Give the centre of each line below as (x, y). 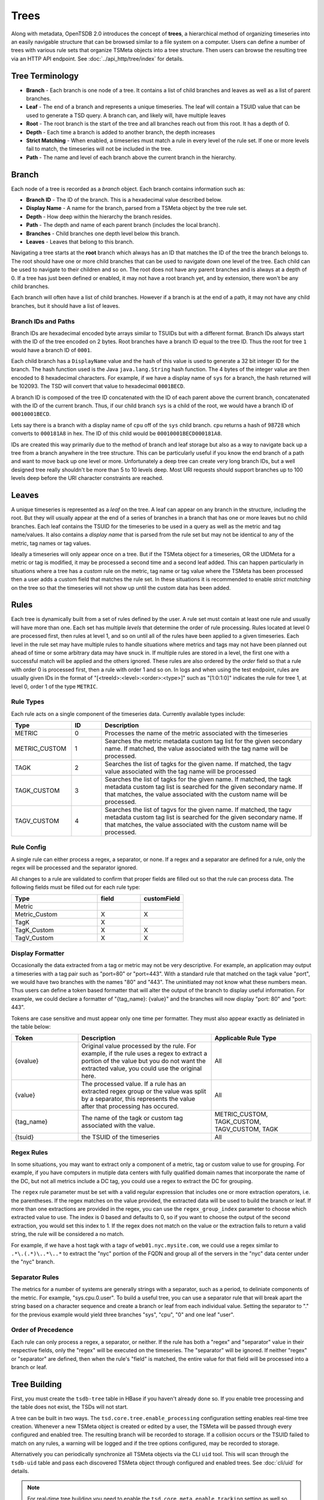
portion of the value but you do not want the (144, 1061)
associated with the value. (118, 1126)
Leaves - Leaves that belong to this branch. (80, 242)
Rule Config (28, 847)
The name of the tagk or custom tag (132, 1118)
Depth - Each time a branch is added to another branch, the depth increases (121, 132)
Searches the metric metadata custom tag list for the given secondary (203, 741)
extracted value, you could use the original (142, 1069)
